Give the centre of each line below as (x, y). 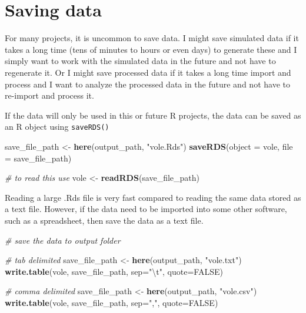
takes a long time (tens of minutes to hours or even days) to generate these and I (151, 49)
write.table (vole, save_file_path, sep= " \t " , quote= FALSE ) (114, 271)
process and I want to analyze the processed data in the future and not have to (147, 84)
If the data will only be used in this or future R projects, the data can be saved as (153, 115)
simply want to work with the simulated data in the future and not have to (140, 61)
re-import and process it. (49, 95)
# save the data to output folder (63, 240)
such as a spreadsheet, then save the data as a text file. (104, 220)
